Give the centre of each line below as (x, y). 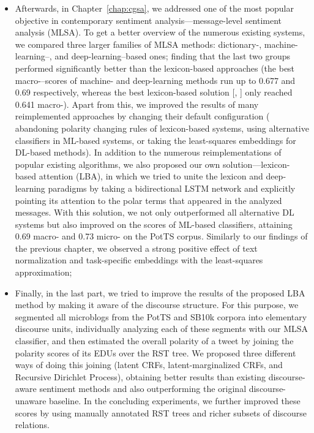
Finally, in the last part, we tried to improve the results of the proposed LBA (160, 292)
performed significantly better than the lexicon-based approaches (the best (155, 68)
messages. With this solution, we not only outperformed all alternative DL (155, 212)
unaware (31, 401)
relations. (32, 425)
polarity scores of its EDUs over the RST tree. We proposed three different (155, 352)
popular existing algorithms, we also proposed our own (118, 164)
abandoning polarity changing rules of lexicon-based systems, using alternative (162, 128)
